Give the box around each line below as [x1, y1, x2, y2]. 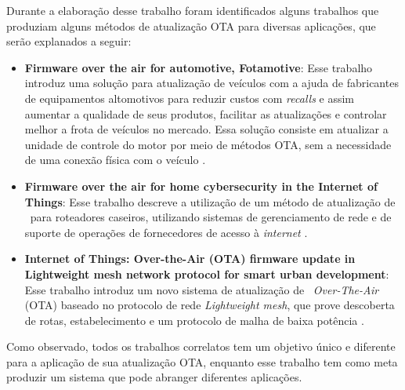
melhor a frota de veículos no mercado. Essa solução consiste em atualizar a [24, 121, 389, 137]
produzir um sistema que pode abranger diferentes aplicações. [6, 369, 302, 385]
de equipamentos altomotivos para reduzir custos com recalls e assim [24, 89, 355, 106]
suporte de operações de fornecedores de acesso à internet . [24, 224, 308, 240]
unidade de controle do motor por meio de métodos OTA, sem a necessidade [24, 136, 392, 152]
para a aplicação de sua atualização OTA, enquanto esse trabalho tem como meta [6, 353, 398, 370]
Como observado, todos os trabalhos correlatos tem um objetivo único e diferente [6, 338, 396, 355]
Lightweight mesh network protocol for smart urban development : [24, 265, 389, 282]
